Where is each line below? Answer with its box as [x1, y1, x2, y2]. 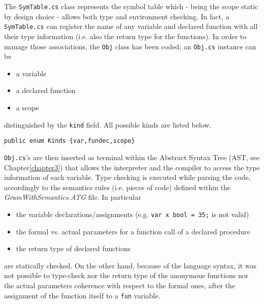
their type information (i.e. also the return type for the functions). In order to [4, 31, 247, 41]
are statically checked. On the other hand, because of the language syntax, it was [4, 260, 256, 270]
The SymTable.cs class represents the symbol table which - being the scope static [4, 1, 258, 11]
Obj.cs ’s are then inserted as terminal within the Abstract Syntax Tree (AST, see [4, 151, 260, 162]
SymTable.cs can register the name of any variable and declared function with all [4, 21, 258, 32]
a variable [16, 68, 47, 78]
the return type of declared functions [16, 243, 131, 254]
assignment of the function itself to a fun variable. [4, 290, 160, 300]
